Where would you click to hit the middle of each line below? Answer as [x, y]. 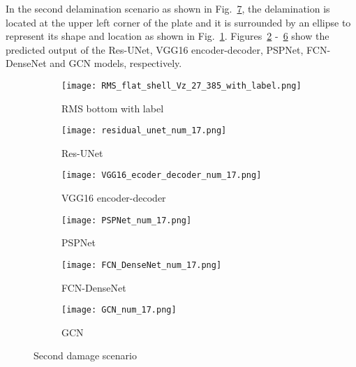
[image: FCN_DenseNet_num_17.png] [142, 265]
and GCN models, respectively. [116, 63]
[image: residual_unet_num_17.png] [144, 131]
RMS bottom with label [113, 108]
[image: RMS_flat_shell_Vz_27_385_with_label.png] [181, 85]
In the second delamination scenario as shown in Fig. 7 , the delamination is [168, 8]
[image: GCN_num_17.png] [119, 310]
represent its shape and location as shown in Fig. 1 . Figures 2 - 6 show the [168, 36]
